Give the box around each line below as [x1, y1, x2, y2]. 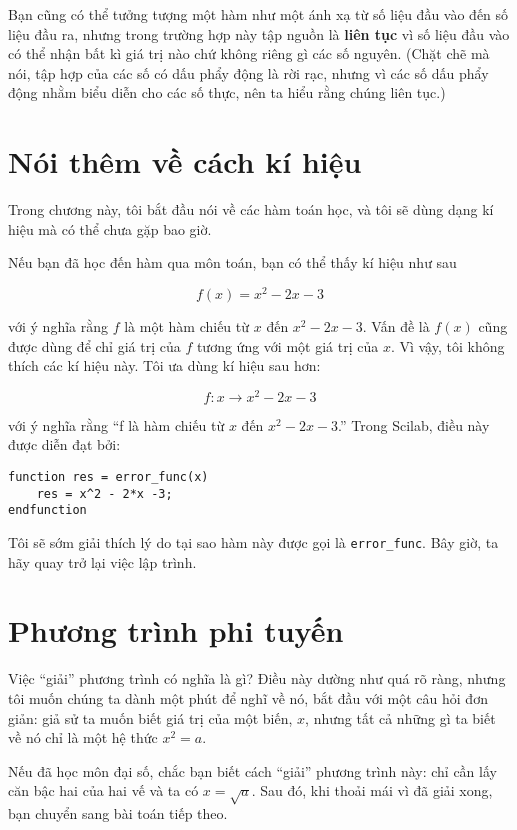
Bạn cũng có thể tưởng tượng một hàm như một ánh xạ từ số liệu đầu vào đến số [8, 4, 509, 24]
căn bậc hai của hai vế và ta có [8, 780, 199, 801]
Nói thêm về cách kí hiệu [8, 141, 362, 182]
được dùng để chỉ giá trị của [8, 335, 181, 356]
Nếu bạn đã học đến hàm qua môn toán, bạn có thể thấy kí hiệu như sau [8, 252, 457, 273]
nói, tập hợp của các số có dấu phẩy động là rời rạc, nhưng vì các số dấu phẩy [8, 62, 489, 83]
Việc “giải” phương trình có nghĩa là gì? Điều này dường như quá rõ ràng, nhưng [8, 668, 506, 689]
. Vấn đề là [362, 315, 430, 336]
